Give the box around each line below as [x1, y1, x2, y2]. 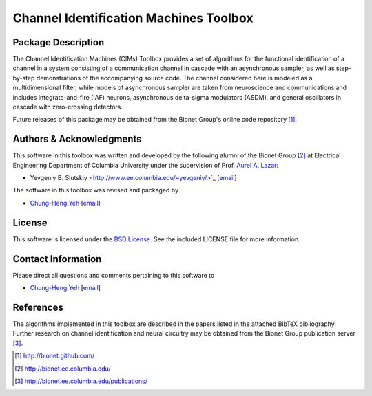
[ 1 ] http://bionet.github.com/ [14, 351, 95, 360]
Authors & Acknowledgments [12, 133, 142, 145]
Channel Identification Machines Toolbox [12, 10, 254, 25]
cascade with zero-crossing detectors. [12, 103, 123, 111]
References [12, 301, 63, 313]
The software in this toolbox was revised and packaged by [12, 186, 179, 195]
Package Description [12, 36, 105, 48]
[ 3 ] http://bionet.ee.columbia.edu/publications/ [14, 377, 148, 385]
